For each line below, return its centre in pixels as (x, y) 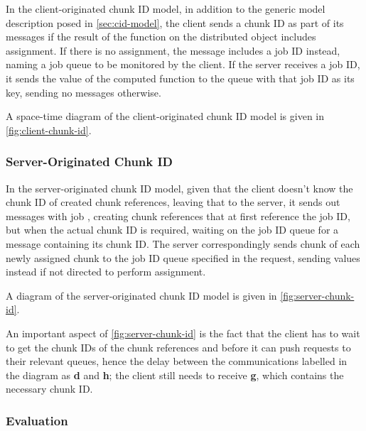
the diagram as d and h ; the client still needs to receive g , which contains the (175, 375)
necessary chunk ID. (49, 389)
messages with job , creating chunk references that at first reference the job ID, (178, 215)
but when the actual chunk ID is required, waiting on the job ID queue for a (172, 230)
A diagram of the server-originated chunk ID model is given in (141, 295)
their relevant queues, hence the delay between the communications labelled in (177, 361)
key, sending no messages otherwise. (84, 92)
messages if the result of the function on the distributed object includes (161, 37)
